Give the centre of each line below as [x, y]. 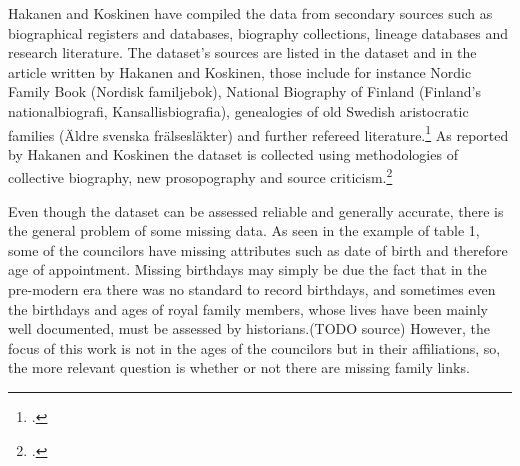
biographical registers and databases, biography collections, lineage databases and [258, 32]
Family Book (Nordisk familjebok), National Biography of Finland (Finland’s [245, 91]
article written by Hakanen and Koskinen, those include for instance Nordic [240, 71]
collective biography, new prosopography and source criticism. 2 [200, 176]
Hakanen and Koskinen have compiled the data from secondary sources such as [250, 13]
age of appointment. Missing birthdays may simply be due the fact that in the [247, 269]
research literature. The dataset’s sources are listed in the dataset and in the [242, 52]
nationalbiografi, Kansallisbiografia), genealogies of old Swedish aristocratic [238, 110]
